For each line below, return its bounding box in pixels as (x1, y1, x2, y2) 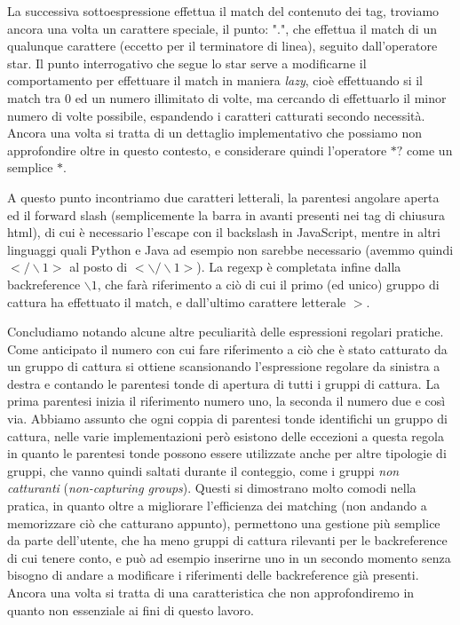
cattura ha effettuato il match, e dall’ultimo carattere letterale (7, 292, 346, 311)
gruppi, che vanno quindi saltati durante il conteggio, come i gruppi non (7, 461, 400, 479)
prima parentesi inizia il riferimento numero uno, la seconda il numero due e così (7, 392, 446, 410)
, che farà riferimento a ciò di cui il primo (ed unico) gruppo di (97, 274, 440, 293)
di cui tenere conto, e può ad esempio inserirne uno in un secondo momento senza (7, 548, 451, 566)
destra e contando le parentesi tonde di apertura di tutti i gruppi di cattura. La (7, 374, 440, 392)
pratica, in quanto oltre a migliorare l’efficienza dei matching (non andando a (7, 496, 427, 515)
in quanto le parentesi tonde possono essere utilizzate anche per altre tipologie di (7, 444, 447, 463)
